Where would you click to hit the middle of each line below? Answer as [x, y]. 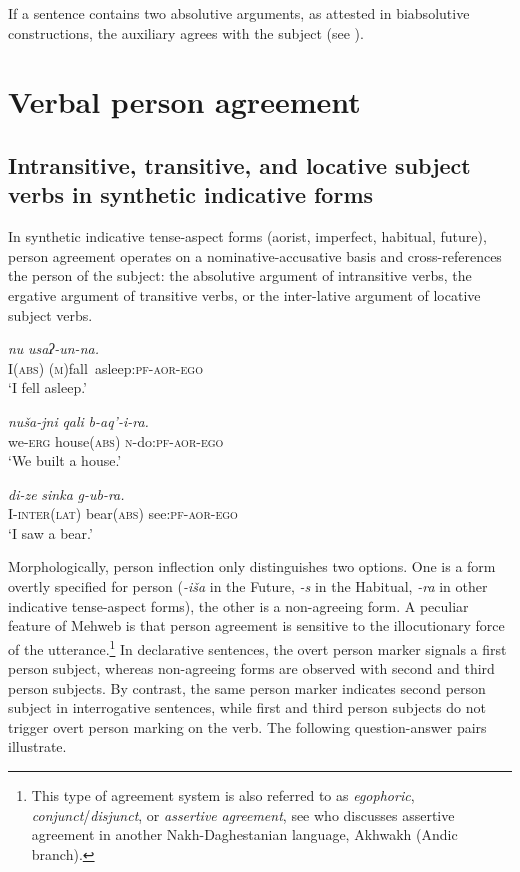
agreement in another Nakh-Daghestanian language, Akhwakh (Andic [244, 834]
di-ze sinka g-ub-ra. [66, 493]
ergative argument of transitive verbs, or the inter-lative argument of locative [244, 294]
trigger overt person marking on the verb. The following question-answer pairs [247, 726]
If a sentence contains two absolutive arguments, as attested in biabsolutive [239, 13]
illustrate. [37, 746]
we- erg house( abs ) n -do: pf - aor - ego [116, 440]
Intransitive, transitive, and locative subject [239, 164]
